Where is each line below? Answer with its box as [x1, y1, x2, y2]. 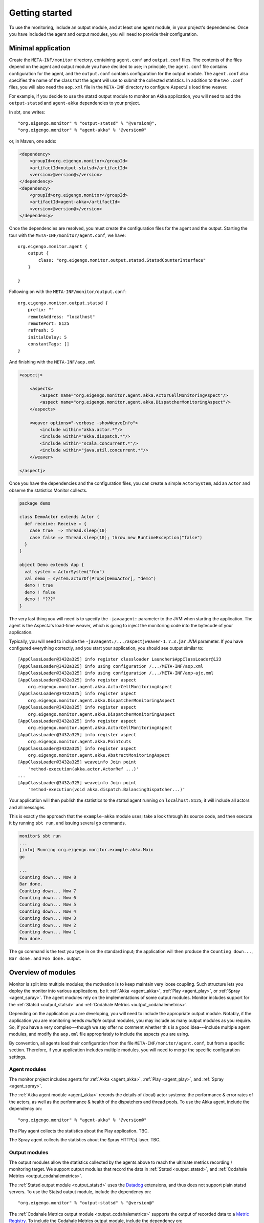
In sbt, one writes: [9, 109, 45, 115]
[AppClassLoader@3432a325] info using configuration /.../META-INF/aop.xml [18, 663, 203, 669]
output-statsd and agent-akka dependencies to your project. [9, 100, 140, 106]
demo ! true [24, 583, 53, 588]
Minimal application [9, 44, 71, 52]
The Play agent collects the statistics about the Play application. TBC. [9, 1128, 149, 1133]
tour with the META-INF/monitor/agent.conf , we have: [9, 232, 126, 238]
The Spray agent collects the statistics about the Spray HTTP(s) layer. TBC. [9, 1137, 161, 1143]
